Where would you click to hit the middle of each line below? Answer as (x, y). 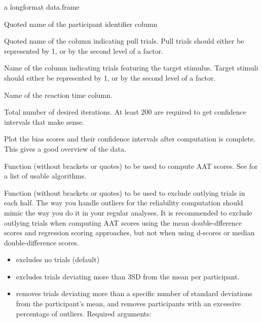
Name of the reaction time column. (58, 95)
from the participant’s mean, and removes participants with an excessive (128, 303)
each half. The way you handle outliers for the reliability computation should (124, 203)
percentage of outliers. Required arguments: (84, 313)
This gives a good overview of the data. (65, 148)
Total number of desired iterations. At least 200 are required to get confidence (125, 112)
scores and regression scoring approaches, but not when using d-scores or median (129, 232)
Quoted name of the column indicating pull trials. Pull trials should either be (124, 41)
